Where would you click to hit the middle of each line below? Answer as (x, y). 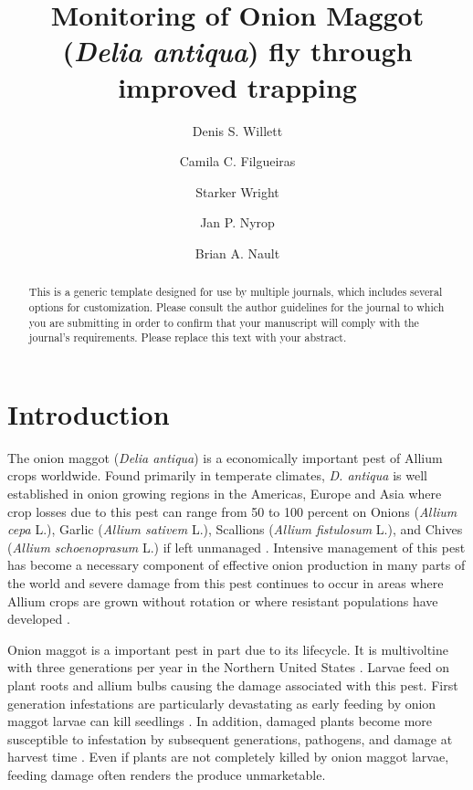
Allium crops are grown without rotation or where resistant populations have (223, 600)
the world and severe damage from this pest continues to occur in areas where (226, 582)
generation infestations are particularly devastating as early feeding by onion (222, 703)
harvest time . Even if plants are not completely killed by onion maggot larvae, (228, 757)
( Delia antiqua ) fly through (237, 51)
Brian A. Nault (237, 253)
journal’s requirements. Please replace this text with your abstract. (188, 337)
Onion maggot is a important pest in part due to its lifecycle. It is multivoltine (228, 649)
